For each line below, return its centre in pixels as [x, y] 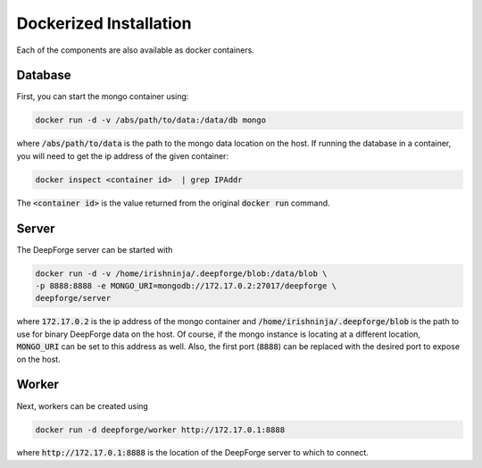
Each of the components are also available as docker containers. [135, 50]
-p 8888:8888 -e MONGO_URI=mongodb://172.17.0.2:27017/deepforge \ [186, 286]
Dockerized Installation [104, 23]
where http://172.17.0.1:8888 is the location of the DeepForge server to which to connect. [193, 453]
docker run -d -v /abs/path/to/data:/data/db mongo [151, 120]
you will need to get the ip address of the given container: [123, 155]
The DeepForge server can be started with [95, 249]
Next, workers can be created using [83, 405]
